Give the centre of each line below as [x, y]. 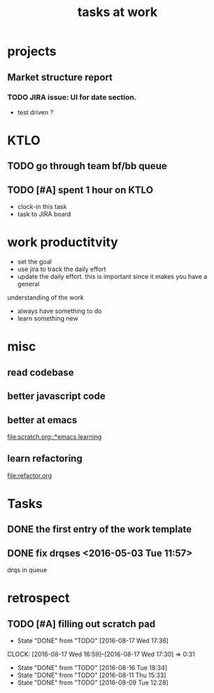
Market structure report [60, 77]
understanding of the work [45, 298]
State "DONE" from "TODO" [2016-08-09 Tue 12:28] [93, 683]
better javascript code [57, 396]
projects [32, 51]
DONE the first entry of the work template [100, 529]
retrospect [38, 598]
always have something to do [59, 311]
